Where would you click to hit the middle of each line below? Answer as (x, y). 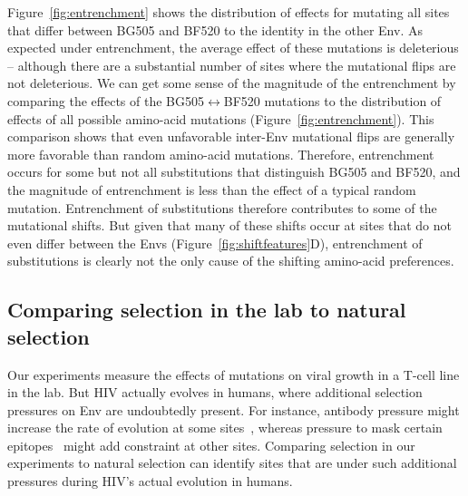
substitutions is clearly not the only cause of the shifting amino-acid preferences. (231, 261)
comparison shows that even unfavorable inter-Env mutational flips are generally (231, 136)
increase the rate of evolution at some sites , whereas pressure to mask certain (225, 428)
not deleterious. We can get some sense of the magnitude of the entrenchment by (232, 83)
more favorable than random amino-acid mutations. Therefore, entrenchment (221, 154)
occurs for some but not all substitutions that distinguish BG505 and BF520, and (234, 172)
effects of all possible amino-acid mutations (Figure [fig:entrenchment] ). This (221, 118)
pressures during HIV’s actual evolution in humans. (150, 481)
